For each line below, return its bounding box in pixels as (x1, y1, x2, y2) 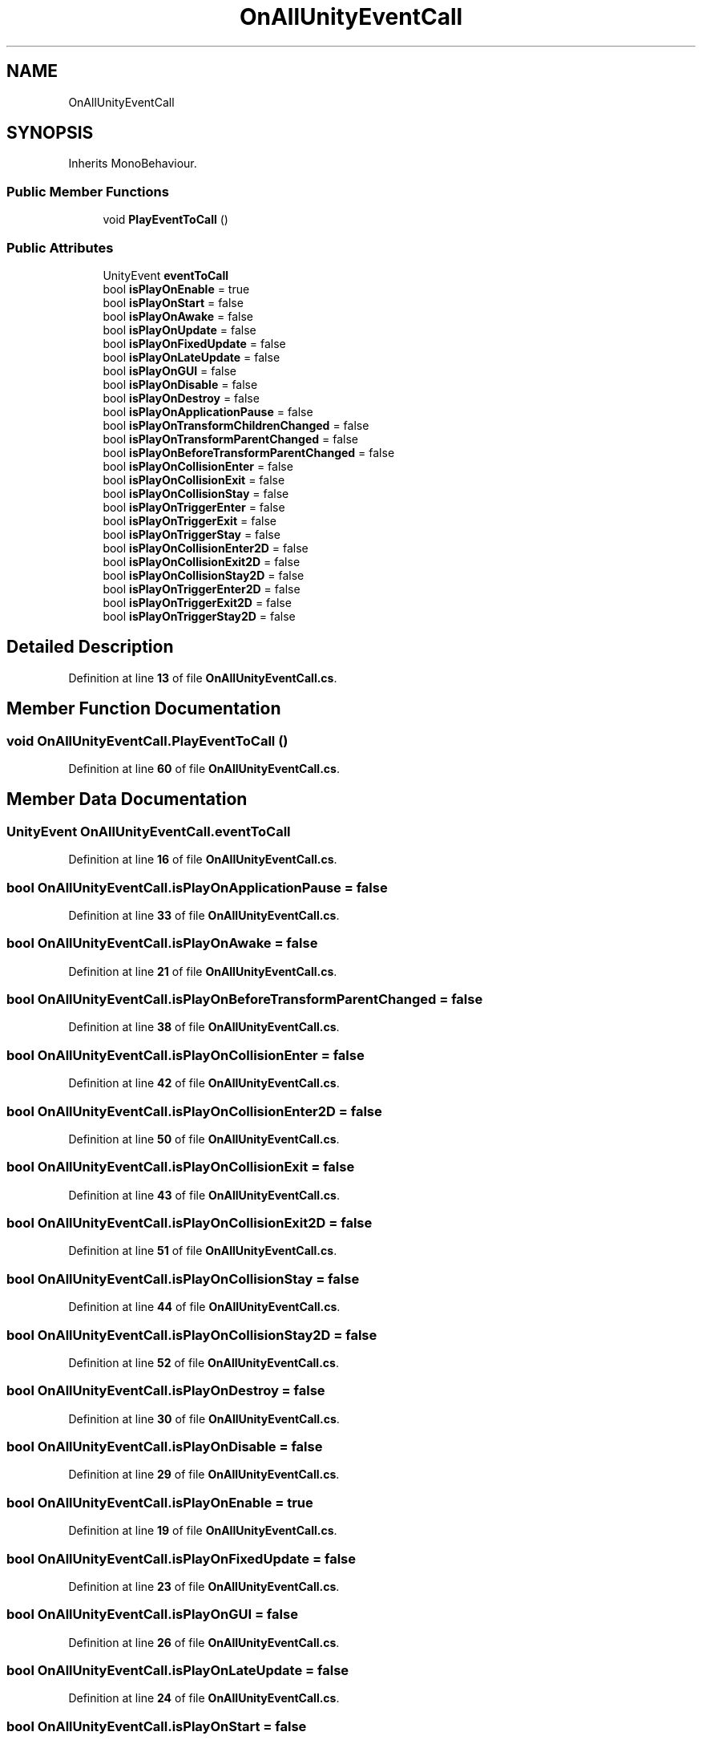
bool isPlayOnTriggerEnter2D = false (103, 581, 301, 596)
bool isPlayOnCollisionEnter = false (103, 459, 293, 473)
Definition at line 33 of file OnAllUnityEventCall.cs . (68, 908, 340, 922)
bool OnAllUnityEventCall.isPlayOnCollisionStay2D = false (6, 1326, 377, 1343)
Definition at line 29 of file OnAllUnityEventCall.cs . (68, 1467, 340, 1482)
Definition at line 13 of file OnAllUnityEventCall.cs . (68, 670, 337, 685)
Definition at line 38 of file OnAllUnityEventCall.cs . (68, 1020, 340, 1034)
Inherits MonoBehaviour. (68, 156, 197, 171)
